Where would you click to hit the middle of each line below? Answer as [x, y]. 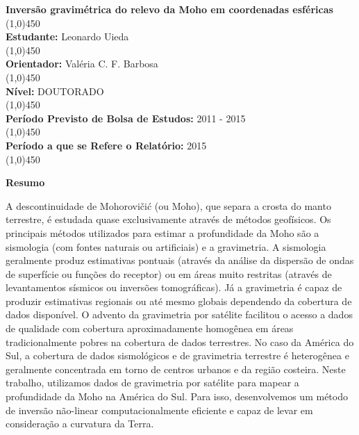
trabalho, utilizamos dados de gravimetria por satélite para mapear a [152, 383]
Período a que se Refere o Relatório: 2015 [106, 145]
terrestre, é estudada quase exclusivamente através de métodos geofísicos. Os [168, 219]
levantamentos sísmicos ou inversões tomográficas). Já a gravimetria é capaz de [174, 287]
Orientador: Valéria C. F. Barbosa [82, 64]
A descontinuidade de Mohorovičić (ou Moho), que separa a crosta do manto [168, 205]
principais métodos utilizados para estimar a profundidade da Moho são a [162, 232]
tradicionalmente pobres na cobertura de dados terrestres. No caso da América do [180, 342]
